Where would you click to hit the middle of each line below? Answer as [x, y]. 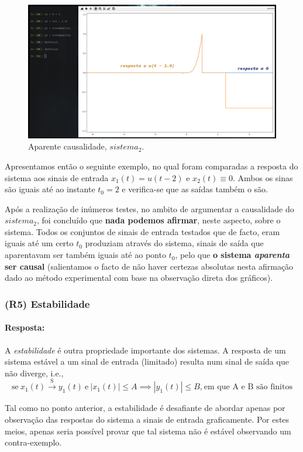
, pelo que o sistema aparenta [233, 255]
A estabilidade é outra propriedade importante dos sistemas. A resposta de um [145, 350]
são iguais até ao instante [50, 189]
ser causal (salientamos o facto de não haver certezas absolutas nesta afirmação [149, 266]
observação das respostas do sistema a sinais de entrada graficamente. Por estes [147, 419]
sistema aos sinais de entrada [57, 177]
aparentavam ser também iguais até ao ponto [85, 255]
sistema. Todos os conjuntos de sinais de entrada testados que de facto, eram [142, 231]
